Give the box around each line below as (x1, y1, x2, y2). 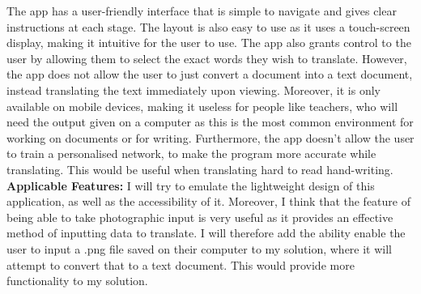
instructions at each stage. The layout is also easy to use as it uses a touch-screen (6, 18, 410, 35)
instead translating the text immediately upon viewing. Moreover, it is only (6, 81, 381, 98)
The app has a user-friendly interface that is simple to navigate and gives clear (6, 2, 397, 19)
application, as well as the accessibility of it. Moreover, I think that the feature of (6, 193, 410, 210)
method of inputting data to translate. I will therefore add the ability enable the (6, 224, 406, 241)
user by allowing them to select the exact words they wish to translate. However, (6, 49, 407, 66)
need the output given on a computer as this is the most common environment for (6, 113, 414, 130)
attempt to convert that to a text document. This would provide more (6, 256, 355, 273)
